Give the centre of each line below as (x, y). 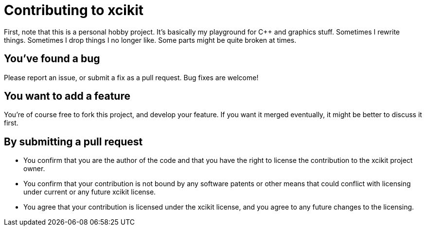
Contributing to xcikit (74, 10)
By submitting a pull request (73, 142)
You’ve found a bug (52, 59)
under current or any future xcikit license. (90, 192)
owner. (34, 169)
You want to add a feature (67, 96)
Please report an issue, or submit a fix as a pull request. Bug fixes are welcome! (131, 77)
